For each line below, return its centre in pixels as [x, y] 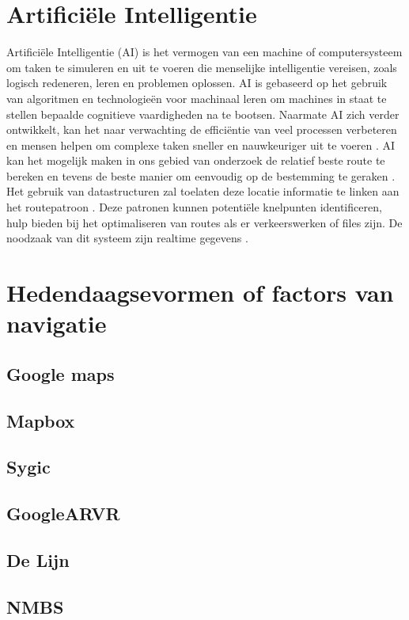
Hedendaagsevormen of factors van [200, 293]
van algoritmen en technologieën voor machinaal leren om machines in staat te [197, 98]
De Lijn [38, 559]
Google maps [61, 373]
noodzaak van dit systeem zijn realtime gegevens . [127, 238]
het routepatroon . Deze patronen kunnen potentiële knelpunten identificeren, [194, 207]
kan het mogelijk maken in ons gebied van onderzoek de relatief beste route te [196, 160]
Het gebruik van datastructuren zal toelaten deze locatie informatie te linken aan [203, 191]
